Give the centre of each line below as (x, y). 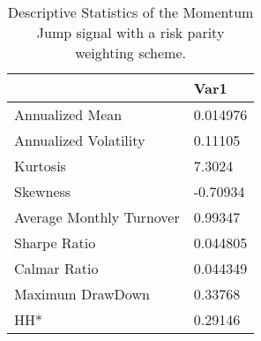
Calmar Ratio (56, 268)
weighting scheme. (130, 53)
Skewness (43, 191)
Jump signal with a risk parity (130, 32)
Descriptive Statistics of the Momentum (130, 12)
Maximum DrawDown (82, 294)
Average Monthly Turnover (97, 217)
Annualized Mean (68, 114)
